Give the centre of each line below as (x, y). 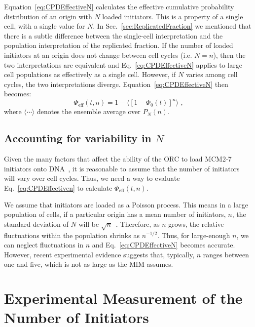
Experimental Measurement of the (123, 298)
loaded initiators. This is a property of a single (173, 16)
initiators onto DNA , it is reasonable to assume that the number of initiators (122, 168)
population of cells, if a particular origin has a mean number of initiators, (115, 214)
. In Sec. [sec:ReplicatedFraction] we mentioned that (172, 26)
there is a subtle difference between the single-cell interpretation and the (113, 35)
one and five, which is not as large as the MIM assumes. (89, 264)
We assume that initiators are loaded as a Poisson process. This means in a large (126, 204)
